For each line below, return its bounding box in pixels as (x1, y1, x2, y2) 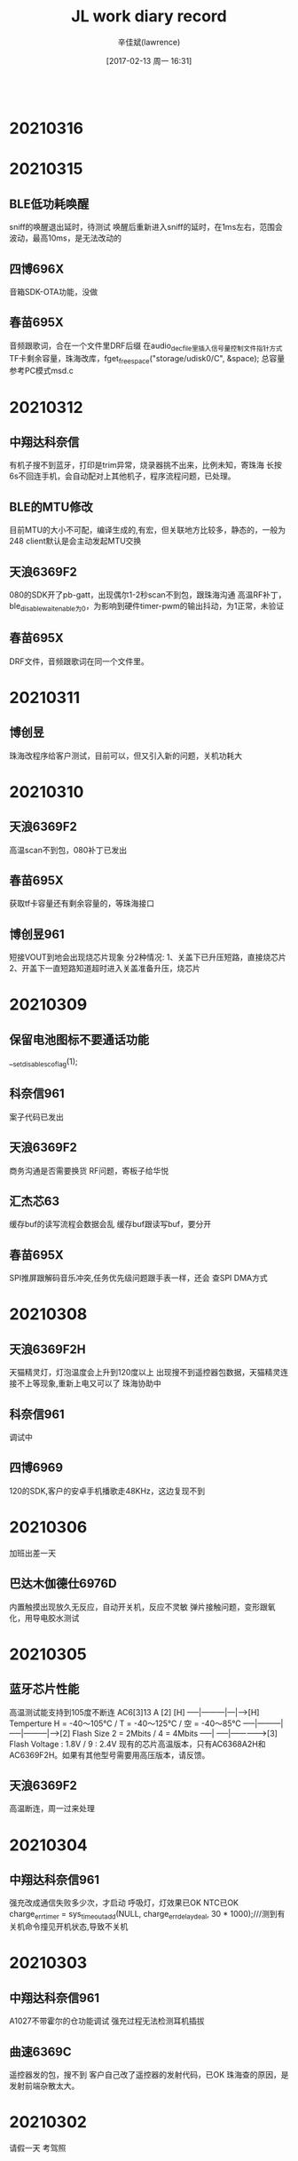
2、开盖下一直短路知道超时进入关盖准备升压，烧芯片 (9, 963, 201, 974)
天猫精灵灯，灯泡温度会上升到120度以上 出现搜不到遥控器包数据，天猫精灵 (9, 1367, 281, 1378)
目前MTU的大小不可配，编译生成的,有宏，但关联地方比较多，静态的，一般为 (9, 525, 286, 535)
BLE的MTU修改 (9, 499, 93, 514)
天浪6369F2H (9, 1342, 86, 1357)
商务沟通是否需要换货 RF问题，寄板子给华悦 (9, 1165, 169, 1175)
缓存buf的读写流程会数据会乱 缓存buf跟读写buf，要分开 (9, 1219, 212, 1230)
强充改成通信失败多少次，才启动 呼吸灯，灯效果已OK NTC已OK (9, 1897, 239, 1908)
